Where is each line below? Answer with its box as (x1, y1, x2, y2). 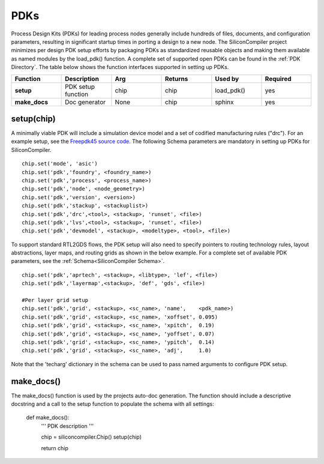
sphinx (215, 98, 234, 106)
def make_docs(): (26, 414, 70, 421)
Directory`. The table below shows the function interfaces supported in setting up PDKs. (11, 64, 229, 71)
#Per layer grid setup (22, 297, 89, 304)
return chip (41, 444, 68, 451)
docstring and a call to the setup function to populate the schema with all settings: (11, 400, 214, 408)
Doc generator (65, 98, 106, 106)
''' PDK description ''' (41, 422, 94, 429)
